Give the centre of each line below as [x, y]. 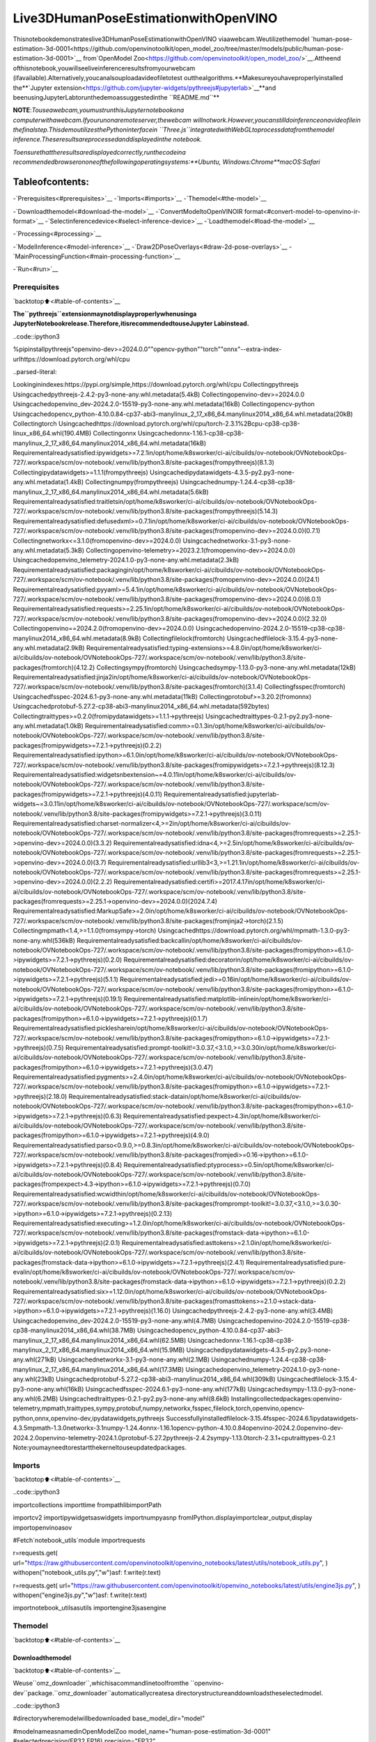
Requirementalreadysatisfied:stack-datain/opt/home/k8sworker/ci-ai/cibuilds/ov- [185, 1096]
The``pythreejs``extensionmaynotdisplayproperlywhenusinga [105, 314]
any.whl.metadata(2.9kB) [49, 647]
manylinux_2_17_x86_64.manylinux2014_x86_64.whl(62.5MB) [100, 1340]
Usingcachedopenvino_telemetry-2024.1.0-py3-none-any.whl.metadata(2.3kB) [126, 560]
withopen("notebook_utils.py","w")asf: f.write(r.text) [87, 1573]
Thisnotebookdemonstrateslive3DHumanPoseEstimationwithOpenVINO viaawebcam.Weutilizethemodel [161, 39]
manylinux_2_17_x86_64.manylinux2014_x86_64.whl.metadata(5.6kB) [111, 492]
